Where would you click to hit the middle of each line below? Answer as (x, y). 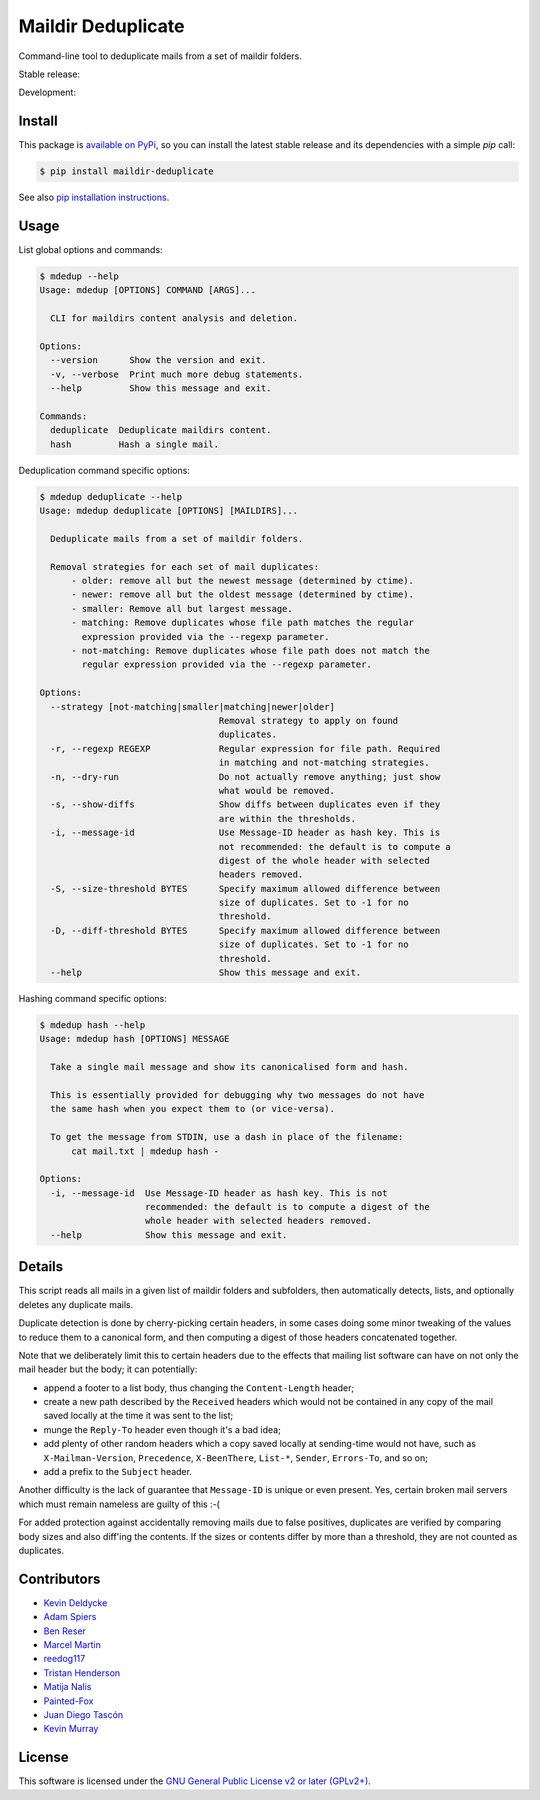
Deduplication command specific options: (104, 470)
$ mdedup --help (79, 276)
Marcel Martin (72, 1645)
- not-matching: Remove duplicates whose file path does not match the (250, 651)
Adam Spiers (70, 1617)
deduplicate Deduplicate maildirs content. (161, 430)
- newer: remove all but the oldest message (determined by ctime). (243, 594)
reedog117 (64, 1659)
